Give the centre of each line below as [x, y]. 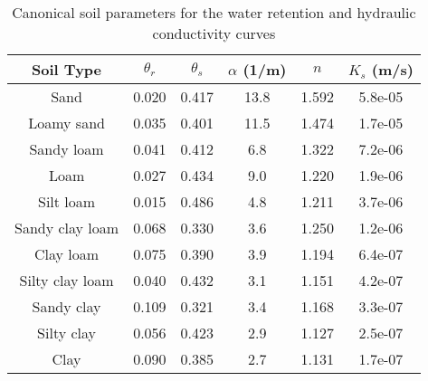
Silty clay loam [67, 280]
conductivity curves [214, 33]
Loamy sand [67, 123]
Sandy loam [67, 149]
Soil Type [67, 69]
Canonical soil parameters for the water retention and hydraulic [214, 12]
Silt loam [67, 201]
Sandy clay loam [67, 228]
